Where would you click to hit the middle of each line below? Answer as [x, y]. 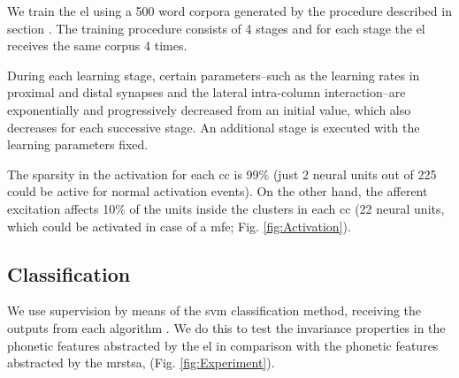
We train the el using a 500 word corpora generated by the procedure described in [229, 11]
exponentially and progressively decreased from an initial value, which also [209, 109]
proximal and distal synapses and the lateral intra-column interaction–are [207, 92]
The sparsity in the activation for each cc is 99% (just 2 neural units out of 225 [222, 174]
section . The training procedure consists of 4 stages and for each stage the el [216, 28]
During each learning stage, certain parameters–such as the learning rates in [214, 75]
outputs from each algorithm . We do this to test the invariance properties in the [226, 327]
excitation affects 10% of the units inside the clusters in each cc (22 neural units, [226, 208]
